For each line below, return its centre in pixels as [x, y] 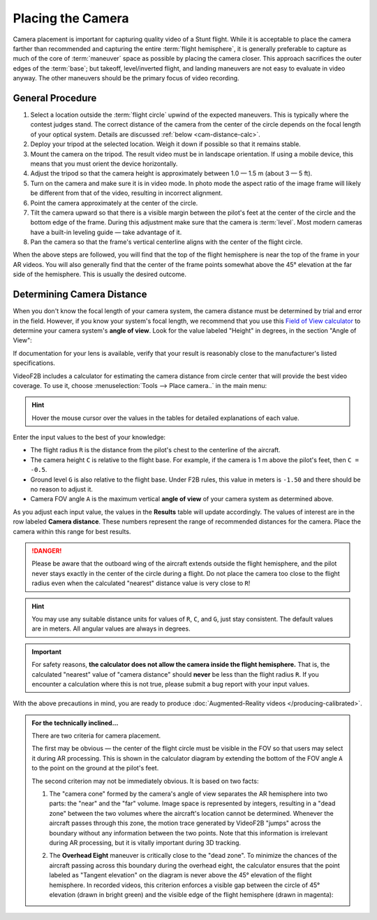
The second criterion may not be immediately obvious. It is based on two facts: [145, 781]
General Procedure [55, 98]
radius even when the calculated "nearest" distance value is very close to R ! [141, 583]
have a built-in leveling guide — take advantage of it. [106, 232]
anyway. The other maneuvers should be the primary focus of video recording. [126, 78]
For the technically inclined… [75, 723]
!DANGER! [47, 551]
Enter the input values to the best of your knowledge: [89, 438]
